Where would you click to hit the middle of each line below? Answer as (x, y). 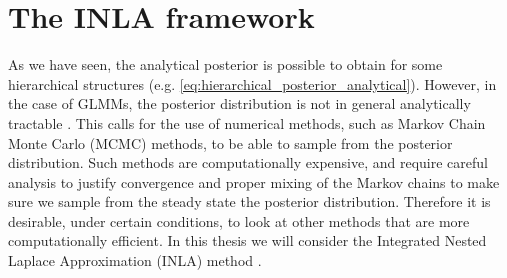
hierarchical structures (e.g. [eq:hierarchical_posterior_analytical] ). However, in (252, 83)
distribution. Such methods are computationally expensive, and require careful (248, 162)
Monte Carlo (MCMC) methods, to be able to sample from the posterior (230, 142)
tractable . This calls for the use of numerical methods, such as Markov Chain (247, 122)
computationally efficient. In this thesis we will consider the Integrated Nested (247, 240)
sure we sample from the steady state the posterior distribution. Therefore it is (249, 201)
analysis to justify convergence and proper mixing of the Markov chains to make (254, 181)
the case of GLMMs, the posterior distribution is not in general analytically (239, 103)
